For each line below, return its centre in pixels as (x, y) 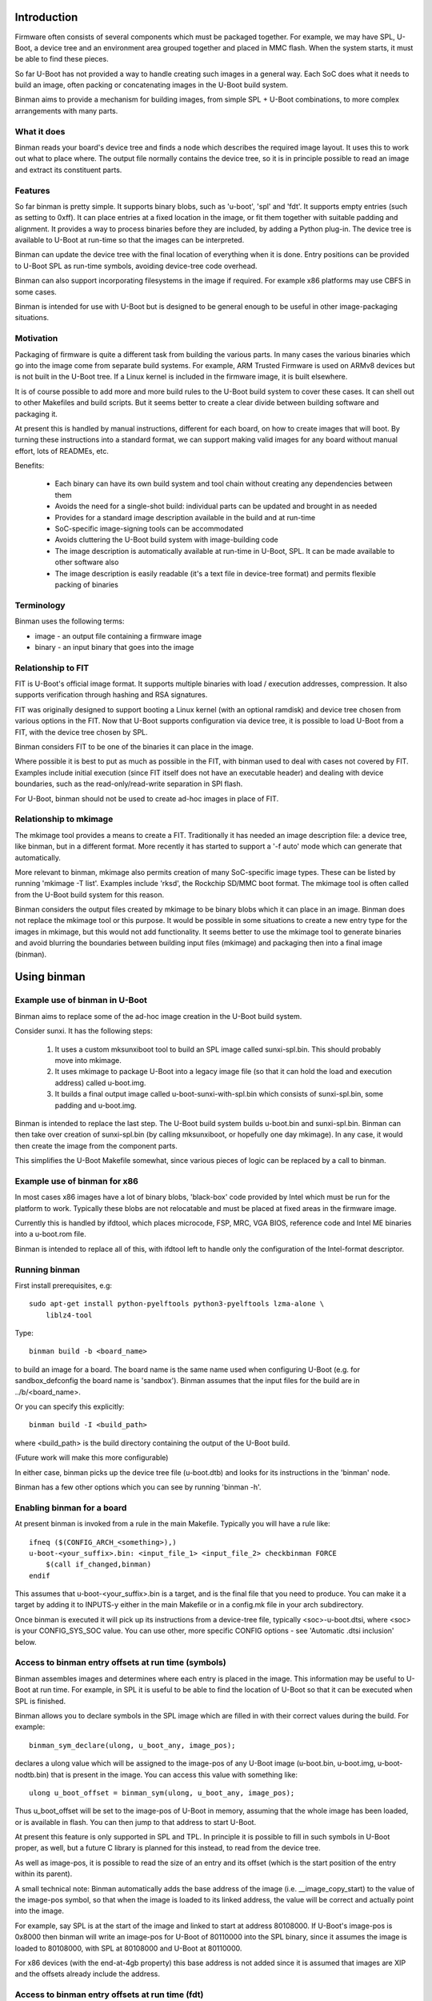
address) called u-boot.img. (100, 1083)
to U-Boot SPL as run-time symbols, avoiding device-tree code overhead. (136, 266)
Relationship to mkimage (64, 819)
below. (26, 1642)
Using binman (50, 977)
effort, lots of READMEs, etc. (62, 451)
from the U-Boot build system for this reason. (89, 894)
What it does (40, 131)
